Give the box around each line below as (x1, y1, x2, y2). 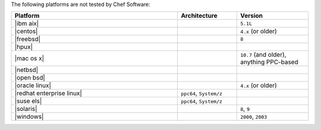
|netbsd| (14, 66, 39, 74)
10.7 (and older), (240, 50, 287, 59)
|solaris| (14, 104, 37, 113)
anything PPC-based (240, 58, 298, 66)
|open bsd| (14, 74, 46, 82)
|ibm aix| (14, 20, 39, 28)
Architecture (181, 12, 218, 20)
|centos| (14, 27, 38, 36)
